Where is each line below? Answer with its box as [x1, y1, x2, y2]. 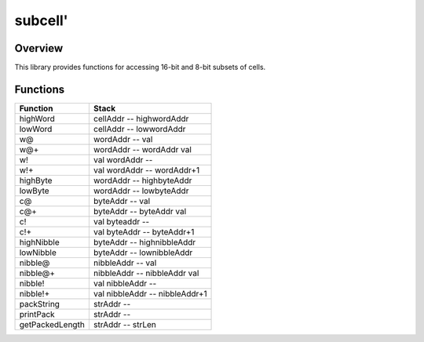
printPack [19, 308, 55, 319]
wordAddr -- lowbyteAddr [93, 185, 189, 196]
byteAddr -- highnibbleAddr [93, 236, 196, 247]
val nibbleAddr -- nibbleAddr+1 [93, 288, 207, 299]
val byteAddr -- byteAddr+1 [93, 226, 195, 237]
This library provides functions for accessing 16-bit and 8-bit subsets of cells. [14, 63, 266, 72]
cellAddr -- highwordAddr [93, 113, 189, 124]
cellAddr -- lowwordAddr [93, 123, 186, 134]
